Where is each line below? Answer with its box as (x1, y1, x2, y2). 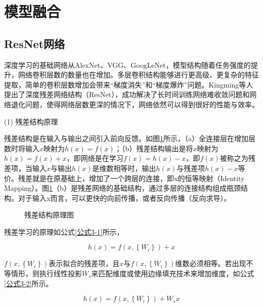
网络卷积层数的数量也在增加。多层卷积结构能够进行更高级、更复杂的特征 (18, 69, 259, 80)
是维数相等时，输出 (92, 162, 156, 173)
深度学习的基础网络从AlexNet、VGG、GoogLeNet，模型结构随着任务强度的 (4, 59, 251, 70)
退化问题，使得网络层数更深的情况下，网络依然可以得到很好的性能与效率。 (11, 99, 259, 109)
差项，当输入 (4, 162, 47, 173)
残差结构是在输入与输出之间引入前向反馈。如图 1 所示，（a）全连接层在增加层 (4, 133, 255, 144)
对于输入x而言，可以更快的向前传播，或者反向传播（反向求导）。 (18, 192, 231, 203)
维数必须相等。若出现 (175, 258, 246, 269)
